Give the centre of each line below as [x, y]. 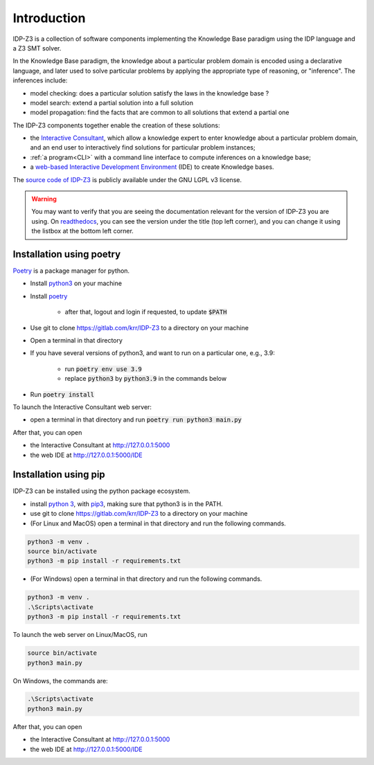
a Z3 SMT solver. [37, 48]
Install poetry [49, 296]
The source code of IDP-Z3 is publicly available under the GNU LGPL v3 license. [127, 179]
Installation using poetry [67, 254]
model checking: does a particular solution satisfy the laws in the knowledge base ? [150, 93]
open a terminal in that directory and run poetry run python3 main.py [136, 420]
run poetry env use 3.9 [103, 369]
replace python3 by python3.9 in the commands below [146, 379]
